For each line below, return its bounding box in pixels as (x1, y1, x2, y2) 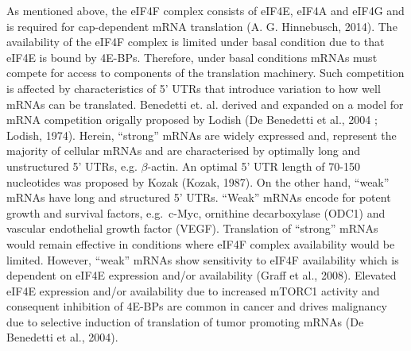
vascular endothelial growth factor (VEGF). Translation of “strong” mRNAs (6, 220, 378, 237)
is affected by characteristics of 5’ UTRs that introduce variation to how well (6, 79, 381, 96)
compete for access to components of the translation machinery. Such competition (6, 64, 405, 81)
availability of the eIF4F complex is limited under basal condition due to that (6, 33, 385, 50)
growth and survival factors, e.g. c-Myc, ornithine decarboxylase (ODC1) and (6, 204, 386, 221)
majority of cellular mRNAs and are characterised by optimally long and (6, 142, 361, 159)
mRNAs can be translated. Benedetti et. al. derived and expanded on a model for (6, 95, 404, 112)
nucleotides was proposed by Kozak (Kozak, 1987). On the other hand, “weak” (6, 173, 390, 190)
